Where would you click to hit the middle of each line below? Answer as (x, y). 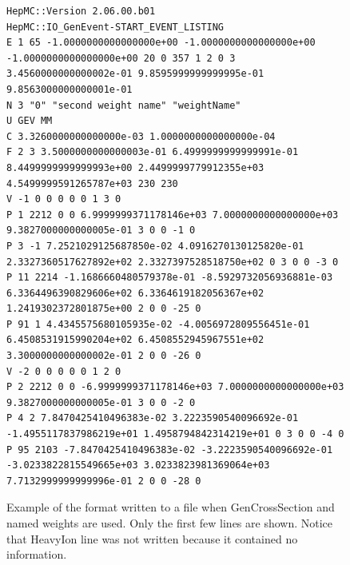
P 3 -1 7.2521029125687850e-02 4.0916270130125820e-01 (155, 246)
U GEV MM (30, 121)
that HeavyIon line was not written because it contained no (152, 538)
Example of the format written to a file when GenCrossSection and (171, 507)
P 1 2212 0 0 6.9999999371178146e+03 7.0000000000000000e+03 (173, 215)
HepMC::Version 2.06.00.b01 (81, 11)
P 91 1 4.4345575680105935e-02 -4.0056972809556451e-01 (158, 324)
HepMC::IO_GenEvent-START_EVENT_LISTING (115, 27)
